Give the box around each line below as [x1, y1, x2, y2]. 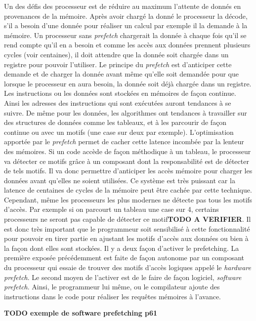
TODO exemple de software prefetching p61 [4, 308, 158, 318]
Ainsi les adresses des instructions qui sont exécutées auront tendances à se [4, 97, 231, 108]
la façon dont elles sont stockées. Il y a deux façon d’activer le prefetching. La [4, 242, 239, 253]
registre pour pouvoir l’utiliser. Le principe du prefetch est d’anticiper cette [4, 59, 232, 69]
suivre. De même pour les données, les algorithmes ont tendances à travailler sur [4, 107, 247, 118]
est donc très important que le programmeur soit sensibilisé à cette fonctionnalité [4, 223, 250, 234]
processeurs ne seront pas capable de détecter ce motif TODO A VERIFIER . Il [4, 214, 251, 224]
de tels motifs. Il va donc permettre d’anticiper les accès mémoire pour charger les [4, 165, 253, 176]
